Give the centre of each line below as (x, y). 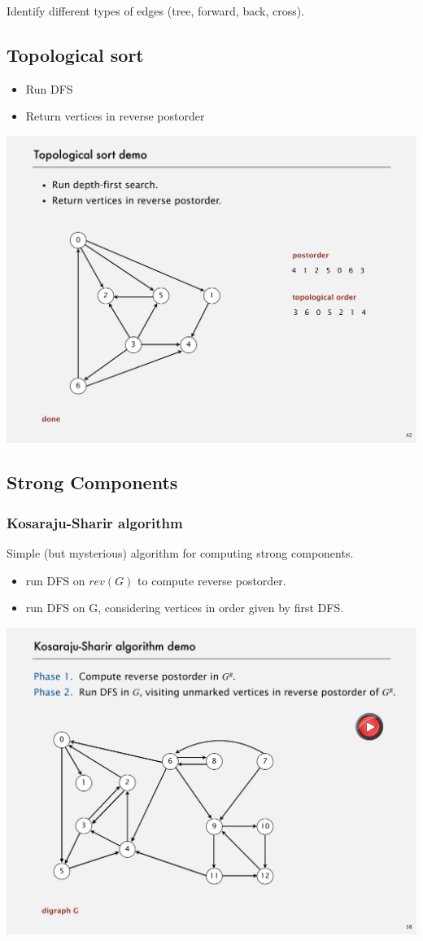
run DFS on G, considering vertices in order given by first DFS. (185, 608)
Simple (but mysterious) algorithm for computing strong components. (180, 553)
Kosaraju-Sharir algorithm (95, 522)
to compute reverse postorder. (212, 580)
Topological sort (75, 54)
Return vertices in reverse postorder (115, 116)
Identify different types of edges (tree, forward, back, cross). (156, 11)
